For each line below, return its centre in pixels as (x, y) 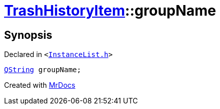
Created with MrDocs (40, 85)
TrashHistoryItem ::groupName (110, 11)
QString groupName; (43, 70)
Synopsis (28, 35)
